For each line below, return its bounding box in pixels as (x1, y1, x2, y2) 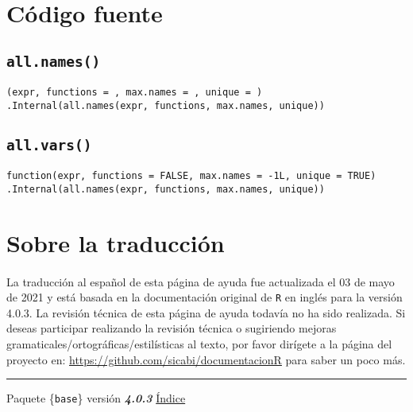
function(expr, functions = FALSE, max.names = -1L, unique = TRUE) (6, 170, 376, 182)
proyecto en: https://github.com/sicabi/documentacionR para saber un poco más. (6, 351, 406, 367)
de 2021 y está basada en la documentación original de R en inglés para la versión (6, 289, 403, 305)
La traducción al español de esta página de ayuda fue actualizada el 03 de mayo (6, 273, 395, 290)
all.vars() (6, 136, 92, 154)
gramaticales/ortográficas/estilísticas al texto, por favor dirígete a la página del (6, 335, 392, 352)
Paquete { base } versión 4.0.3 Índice (6, 390, 186, 406)
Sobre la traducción (6, 226, 225, 258)
